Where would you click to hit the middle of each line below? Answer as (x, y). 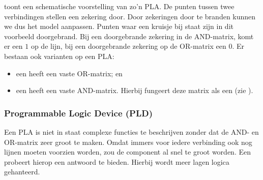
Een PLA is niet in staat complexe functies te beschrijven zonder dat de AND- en (131, 131)
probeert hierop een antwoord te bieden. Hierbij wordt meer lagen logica (117, 161)
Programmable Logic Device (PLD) (79, 113)
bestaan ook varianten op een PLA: (59, 56)
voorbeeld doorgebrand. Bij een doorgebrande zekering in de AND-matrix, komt (129, 36)
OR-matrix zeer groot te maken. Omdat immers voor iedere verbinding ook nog (128, 142)
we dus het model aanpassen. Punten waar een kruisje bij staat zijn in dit (119, 26)
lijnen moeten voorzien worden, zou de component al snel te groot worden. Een (127, 152)
